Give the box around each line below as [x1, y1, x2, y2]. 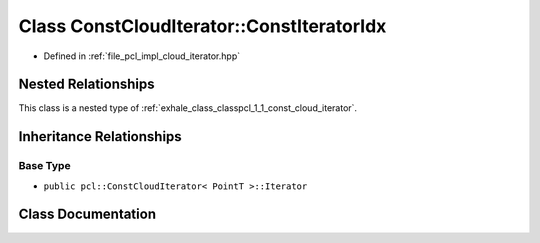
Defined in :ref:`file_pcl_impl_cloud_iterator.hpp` [43, 50, 240, 62]
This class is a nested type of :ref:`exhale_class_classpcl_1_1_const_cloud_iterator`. [18, 102, 358, 114]
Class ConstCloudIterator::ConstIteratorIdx [18, 15, 387, 37]
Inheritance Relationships [18, 128, 182, 145]
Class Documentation [18, 206, 157, 223]
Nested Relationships [18, 76, 155, 93]
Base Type [18, 159, 71, 173]
